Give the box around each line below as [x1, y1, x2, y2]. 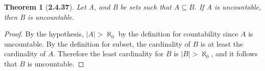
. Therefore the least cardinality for [53, 48, 164, 59]
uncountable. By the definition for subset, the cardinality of [4, 38, 190, 49]
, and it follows [211, 48, 258, 59]
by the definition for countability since [118, 28, 238, 39]
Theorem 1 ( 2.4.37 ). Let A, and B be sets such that [4, 2, 172, 12]
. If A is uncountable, [194, 2, 261, 12]
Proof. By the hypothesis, [4, 28, 84, 39]
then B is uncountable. [4, 11, 75, 22]
